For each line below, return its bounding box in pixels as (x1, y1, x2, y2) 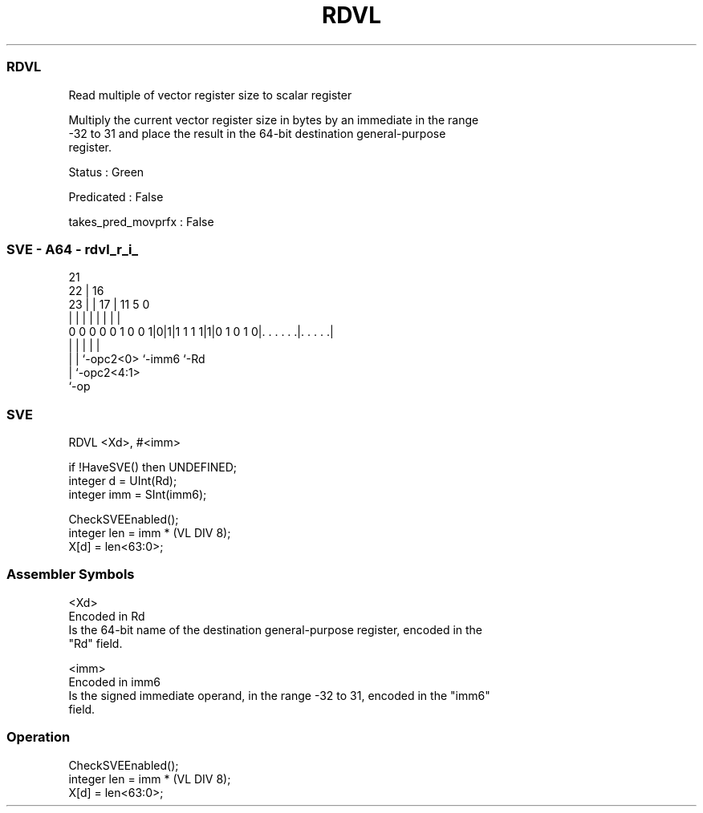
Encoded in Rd (68, 609, 145, 623)
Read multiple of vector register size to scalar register (68, 87, 352, 102)
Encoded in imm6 (68, 674, 161, 689)
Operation (6, 729, 71, 746)
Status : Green (68, 164, 144, 179)
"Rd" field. (68, 636, 123, 650)
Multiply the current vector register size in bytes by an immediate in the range (68, 112, 479, 127)
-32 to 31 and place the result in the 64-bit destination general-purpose (68, 126, 446, 140)
